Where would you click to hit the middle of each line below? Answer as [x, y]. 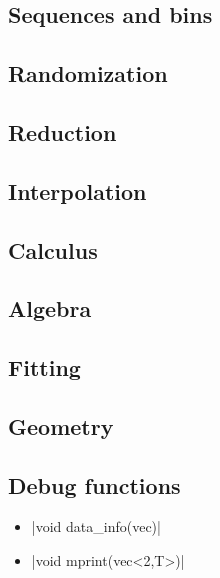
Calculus [53, 249]
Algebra [50, 308]
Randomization [88, 73]
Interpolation [77, 190]
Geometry [61, 425]
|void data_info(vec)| [96, 526]
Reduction [62, 131]
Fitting [44, 367]
